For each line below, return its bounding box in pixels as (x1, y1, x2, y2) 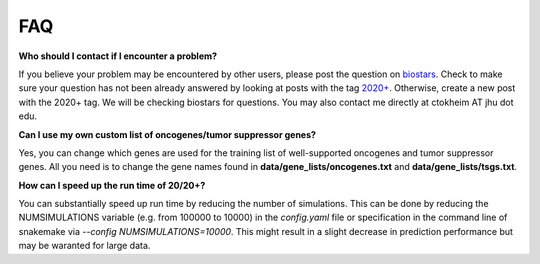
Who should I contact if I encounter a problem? (18, 50, 218, 62)
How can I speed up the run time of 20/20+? (18, 179, 206, 191)
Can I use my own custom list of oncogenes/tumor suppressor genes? (18, 128, 317, 140)
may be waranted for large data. (18, 240, 151, 252)
